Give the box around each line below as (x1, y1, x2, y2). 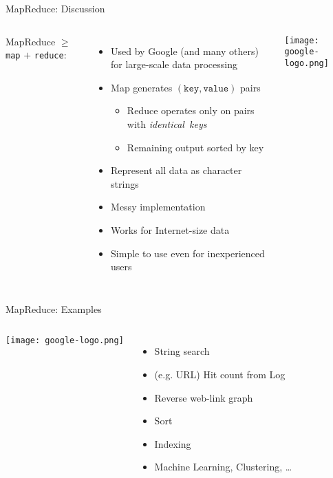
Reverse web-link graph (154, 390, 253, 404)
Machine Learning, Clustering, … (154, 459, 292, 474)
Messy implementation (111, 199, 206, 214)
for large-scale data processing (111, 57, 237, 72)
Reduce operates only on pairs (127, 103, 255, 118)
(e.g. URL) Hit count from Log (154, 367, 286, 381)
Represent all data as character (111, 163, 242, 177)
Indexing (154, 436, 191, 450)
